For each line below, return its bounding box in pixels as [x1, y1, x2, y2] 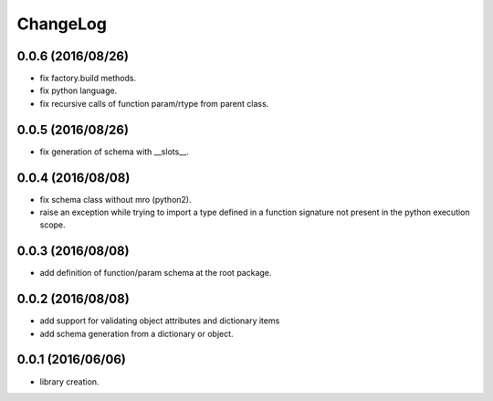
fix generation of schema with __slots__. [39, 146, 189, 157]
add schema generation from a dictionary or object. [39, 328, 234, 339]
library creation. [39, 375, 100, 387]
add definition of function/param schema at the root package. [39, 268, 272, 279]
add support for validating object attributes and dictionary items [39, 315, 280, 326]
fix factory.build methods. [39, 73, 137, 84]
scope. [39, 219, 66, 230]
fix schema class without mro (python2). [39, 194, 192, 205]
